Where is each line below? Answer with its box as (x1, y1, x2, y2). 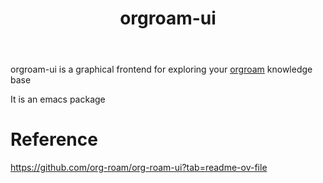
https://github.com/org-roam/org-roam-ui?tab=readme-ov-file (10, 162, 268, 174)
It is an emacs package (10, 93, 106, 106)
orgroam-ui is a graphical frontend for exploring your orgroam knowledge (10, 63, 313, 76)
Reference (10, 128, 98, 151)
